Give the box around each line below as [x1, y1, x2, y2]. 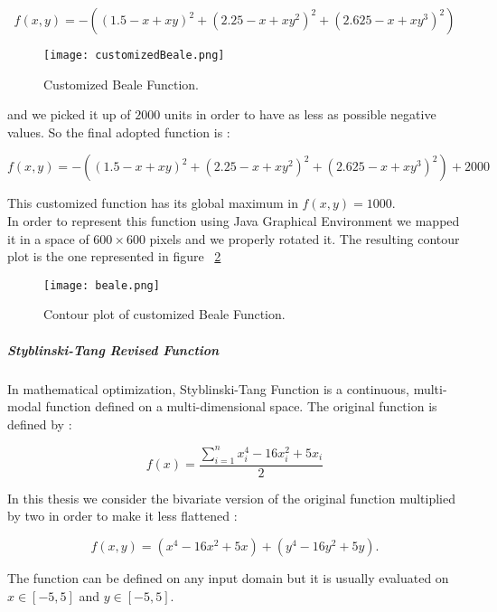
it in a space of [7, 229, 89, 248]
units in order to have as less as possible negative [164, 105, 436, 124]
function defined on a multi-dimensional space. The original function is [45, 397, 437, 416]
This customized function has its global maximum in [7, 193, 298, 212]
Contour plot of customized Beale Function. [43, 305, 286, 324]
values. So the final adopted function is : [7, 122, 230, 141]
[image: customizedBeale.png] [43, 49, 225, 61]
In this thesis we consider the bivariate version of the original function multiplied [7, 488, 456, 507]
